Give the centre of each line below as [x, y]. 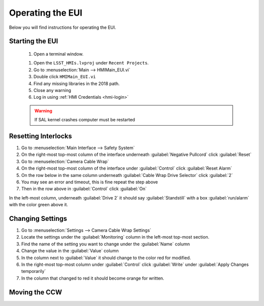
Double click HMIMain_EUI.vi [65, 77]
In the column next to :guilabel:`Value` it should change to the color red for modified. [106, 258]
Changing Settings [38, 218]
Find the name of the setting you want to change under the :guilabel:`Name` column [106, 244]
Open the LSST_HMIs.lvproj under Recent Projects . [91, 63]
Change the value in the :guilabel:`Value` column [70, 251]
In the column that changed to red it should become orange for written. [93, 278]
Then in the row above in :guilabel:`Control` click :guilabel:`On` [84, 189]
